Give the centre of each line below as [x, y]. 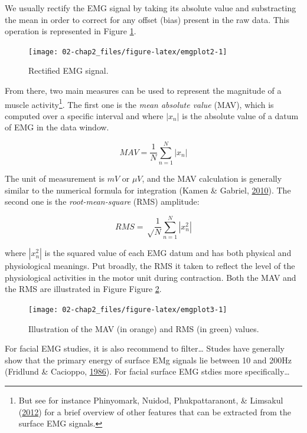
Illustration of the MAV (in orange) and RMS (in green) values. [144, 328]
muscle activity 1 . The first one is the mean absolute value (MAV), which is [139, 103]
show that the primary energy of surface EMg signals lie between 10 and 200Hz [148, 360]
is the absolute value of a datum [240, 115]
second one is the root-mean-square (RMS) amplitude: [102, 201]
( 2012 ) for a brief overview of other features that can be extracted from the [155, 411]
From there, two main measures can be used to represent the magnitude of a [143, 91]
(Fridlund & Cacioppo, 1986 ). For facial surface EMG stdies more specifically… [147, 371]
